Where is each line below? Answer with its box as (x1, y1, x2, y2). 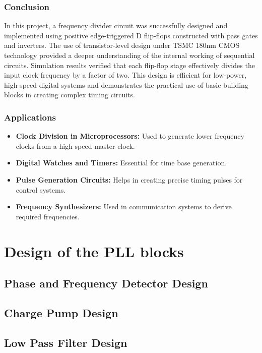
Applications (4, 110, 56, 123)
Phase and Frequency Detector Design (4, 275, 208, 291)
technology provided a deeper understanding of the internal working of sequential (4, 50, 255, 60)
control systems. (16, 184, 66, 195)
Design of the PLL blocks (4, 241, 184, 261)
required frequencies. (16, 211, 80, 221)
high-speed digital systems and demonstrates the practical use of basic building (4, 79, 248, 90)
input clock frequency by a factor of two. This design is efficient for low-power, (4, 70, 247, 80)
